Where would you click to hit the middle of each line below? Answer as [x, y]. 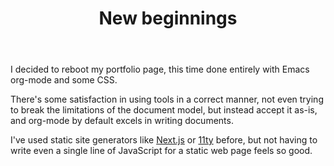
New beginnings [168, 18]
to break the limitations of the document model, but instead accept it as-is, [164, 110]
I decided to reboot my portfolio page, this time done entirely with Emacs [160, 69]
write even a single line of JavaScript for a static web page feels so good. [161, 151]
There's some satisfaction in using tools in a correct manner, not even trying [167, 99]
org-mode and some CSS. [64, 80]
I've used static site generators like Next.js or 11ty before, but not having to [164, 140]
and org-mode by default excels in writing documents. [122, 121]
